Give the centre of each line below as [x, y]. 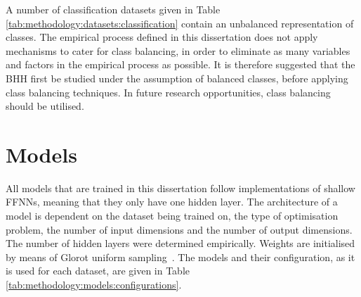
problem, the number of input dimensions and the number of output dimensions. [179, 229]
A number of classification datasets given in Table [113, 9]
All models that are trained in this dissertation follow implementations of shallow [180, 188]
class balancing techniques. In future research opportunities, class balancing [168, 92]
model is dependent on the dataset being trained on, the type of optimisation [172, 216]
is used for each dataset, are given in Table [98, 271]
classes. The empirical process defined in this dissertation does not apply [162, 37]
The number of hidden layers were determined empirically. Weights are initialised [180, 243]
